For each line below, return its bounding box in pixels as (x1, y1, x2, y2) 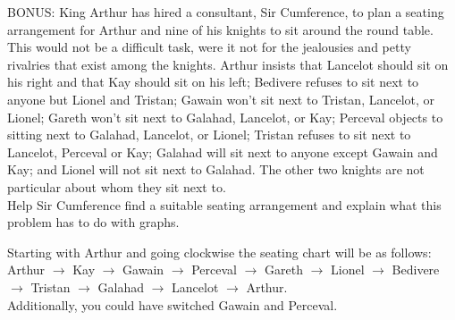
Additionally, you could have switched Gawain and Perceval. (7, 295, 338, 314)
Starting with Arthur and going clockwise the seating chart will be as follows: (7, 242, 432, 261)
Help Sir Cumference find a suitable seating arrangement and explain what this (7, 195, 442, 214)
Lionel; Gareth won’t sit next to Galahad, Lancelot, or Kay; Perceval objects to (7, 107, 443, 126)
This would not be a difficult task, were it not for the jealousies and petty (7, 38, 411, 56)
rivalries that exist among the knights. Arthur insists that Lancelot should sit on (7, 55, 449, 73)
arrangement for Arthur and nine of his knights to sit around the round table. (7, 20, 434, 38)
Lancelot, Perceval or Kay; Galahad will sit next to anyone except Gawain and (7, 142, 438, 161)
